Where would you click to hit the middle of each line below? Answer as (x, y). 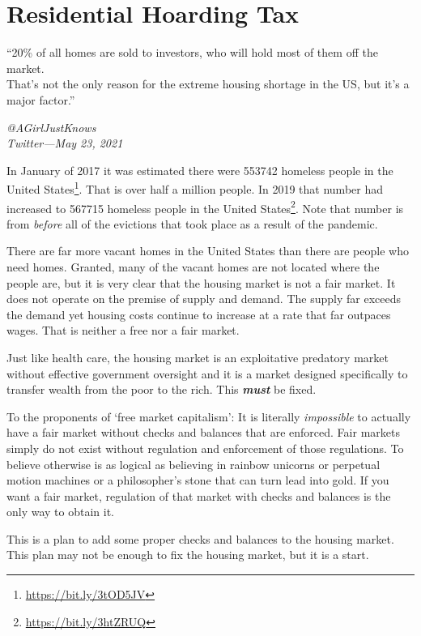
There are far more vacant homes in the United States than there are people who (208, 251)
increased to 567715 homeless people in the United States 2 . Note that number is (205, 207)
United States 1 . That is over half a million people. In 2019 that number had (195, 188)
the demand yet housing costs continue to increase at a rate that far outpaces (199, 314)
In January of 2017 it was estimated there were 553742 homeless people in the (200, 170)
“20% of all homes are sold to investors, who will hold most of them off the (192, 52)
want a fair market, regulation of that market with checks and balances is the (199, 495)
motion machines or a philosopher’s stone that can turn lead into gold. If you (198, 480)
